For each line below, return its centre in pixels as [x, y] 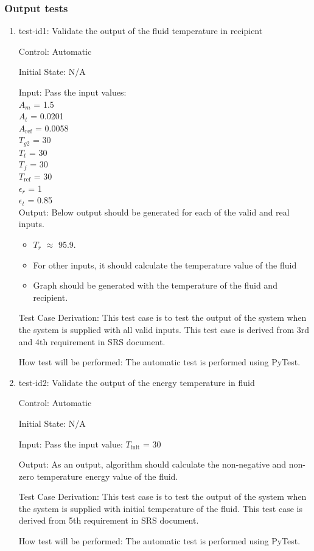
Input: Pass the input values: [72, 92]
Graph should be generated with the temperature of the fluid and [155, 285]
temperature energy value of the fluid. [107, 476]
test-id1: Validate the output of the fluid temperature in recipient [141, 31]
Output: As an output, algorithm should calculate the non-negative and [152, 464]
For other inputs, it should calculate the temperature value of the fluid [165, 265]
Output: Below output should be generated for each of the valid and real [154, 212]
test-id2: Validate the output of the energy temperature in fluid [137, 382]
